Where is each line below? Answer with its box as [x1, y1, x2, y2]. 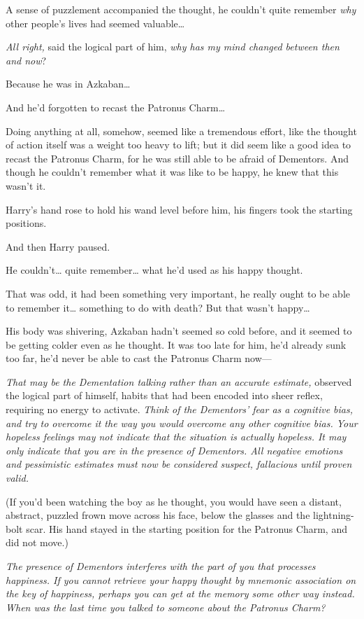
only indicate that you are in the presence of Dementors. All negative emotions [6, 443, 343, 457]
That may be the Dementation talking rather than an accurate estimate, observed [6, 374, 352, 389]
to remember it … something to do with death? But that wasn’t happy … [6, 300, 310, 314]
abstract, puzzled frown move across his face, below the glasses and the [6, 508, 310, 522]
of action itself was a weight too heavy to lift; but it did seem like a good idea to [6, 137, 351, 152]
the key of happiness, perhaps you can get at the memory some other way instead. [6, 586, 355, 601]
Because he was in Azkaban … [6, 76, 131, 91]
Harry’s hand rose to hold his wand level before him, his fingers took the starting [6, 202, 353, 216]
